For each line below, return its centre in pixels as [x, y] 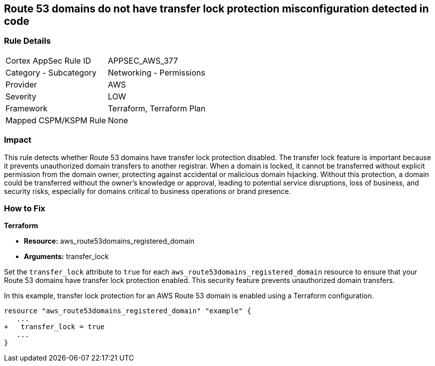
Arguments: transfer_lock [66, 257]
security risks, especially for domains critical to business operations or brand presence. [147, 191]
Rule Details [28, 41]
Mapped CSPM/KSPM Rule [56, 120]
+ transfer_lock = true [54, 327]
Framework [27, 108]
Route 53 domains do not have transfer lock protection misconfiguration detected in [217, 9]
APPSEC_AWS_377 [143, 60]
